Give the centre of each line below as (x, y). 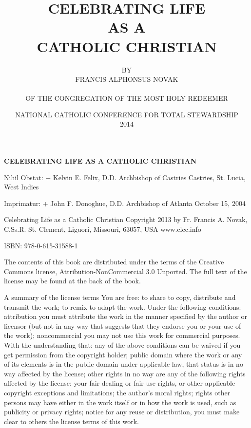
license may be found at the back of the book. (72, 281)
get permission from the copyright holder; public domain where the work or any (123, 354)
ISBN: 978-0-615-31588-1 (41, 245)
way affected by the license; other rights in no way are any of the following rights (125, 373)
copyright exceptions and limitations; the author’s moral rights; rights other (117, 392)
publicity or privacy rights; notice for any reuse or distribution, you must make (122, 412)
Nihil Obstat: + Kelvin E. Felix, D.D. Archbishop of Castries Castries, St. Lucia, (125, 177)
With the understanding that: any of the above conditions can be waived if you (122, 344)
